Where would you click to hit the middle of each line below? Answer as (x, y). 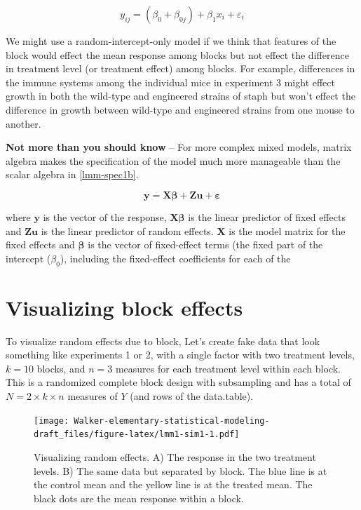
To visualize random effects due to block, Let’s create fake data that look (163, 341)
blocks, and (61, 368)
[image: (52, 421)
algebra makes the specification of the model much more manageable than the (173, 160)
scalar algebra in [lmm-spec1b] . (72, 174)
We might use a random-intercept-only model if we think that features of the (171, 41)
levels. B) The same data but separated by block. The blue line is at (180, 470)
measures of (93, 396)
